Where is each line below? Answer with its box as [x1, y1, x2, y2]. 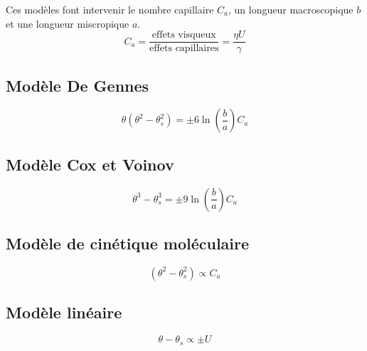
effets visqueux [151, 30, 216, 40]
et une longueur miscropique [6, 16, 129, 31]
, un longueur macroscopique [228, 2, 353, 16]
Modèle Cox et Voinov [6, 153, 174, 175]
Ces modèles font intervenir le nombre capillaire [6, 2, 214, 16]
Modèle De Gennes [6, 74, 149, 96]
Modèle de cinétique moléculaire [6, 232, 250, 254]
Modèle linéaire [6, 301, 122, 323]
